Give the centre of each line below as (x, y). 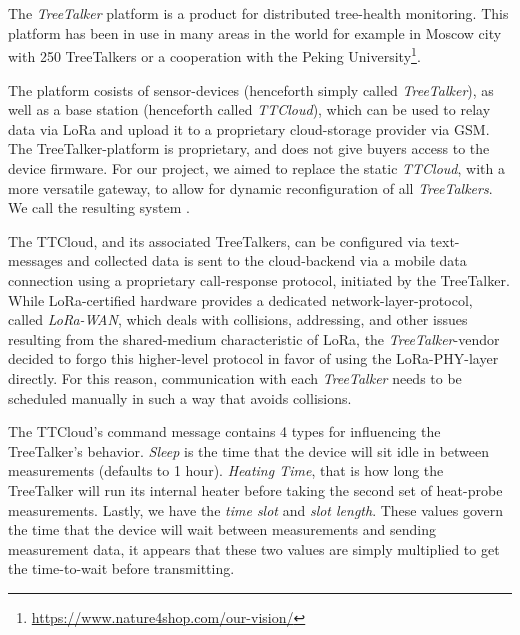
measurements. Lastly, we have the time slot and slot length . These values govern (256, 509)
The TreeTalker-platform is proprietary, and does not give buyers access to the (249, 148)
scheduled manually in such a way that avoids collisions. (180, 397)
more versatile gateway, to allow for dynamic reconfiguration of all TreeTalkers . (250, 187)
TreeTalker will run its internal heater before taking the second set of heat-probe (255, 489)
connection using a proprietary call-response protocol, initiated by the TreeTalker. (259, 279)
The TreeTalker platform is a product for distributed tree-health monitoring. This (258, 13)
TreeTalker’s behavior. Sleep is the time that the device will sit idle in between (249, 450)
